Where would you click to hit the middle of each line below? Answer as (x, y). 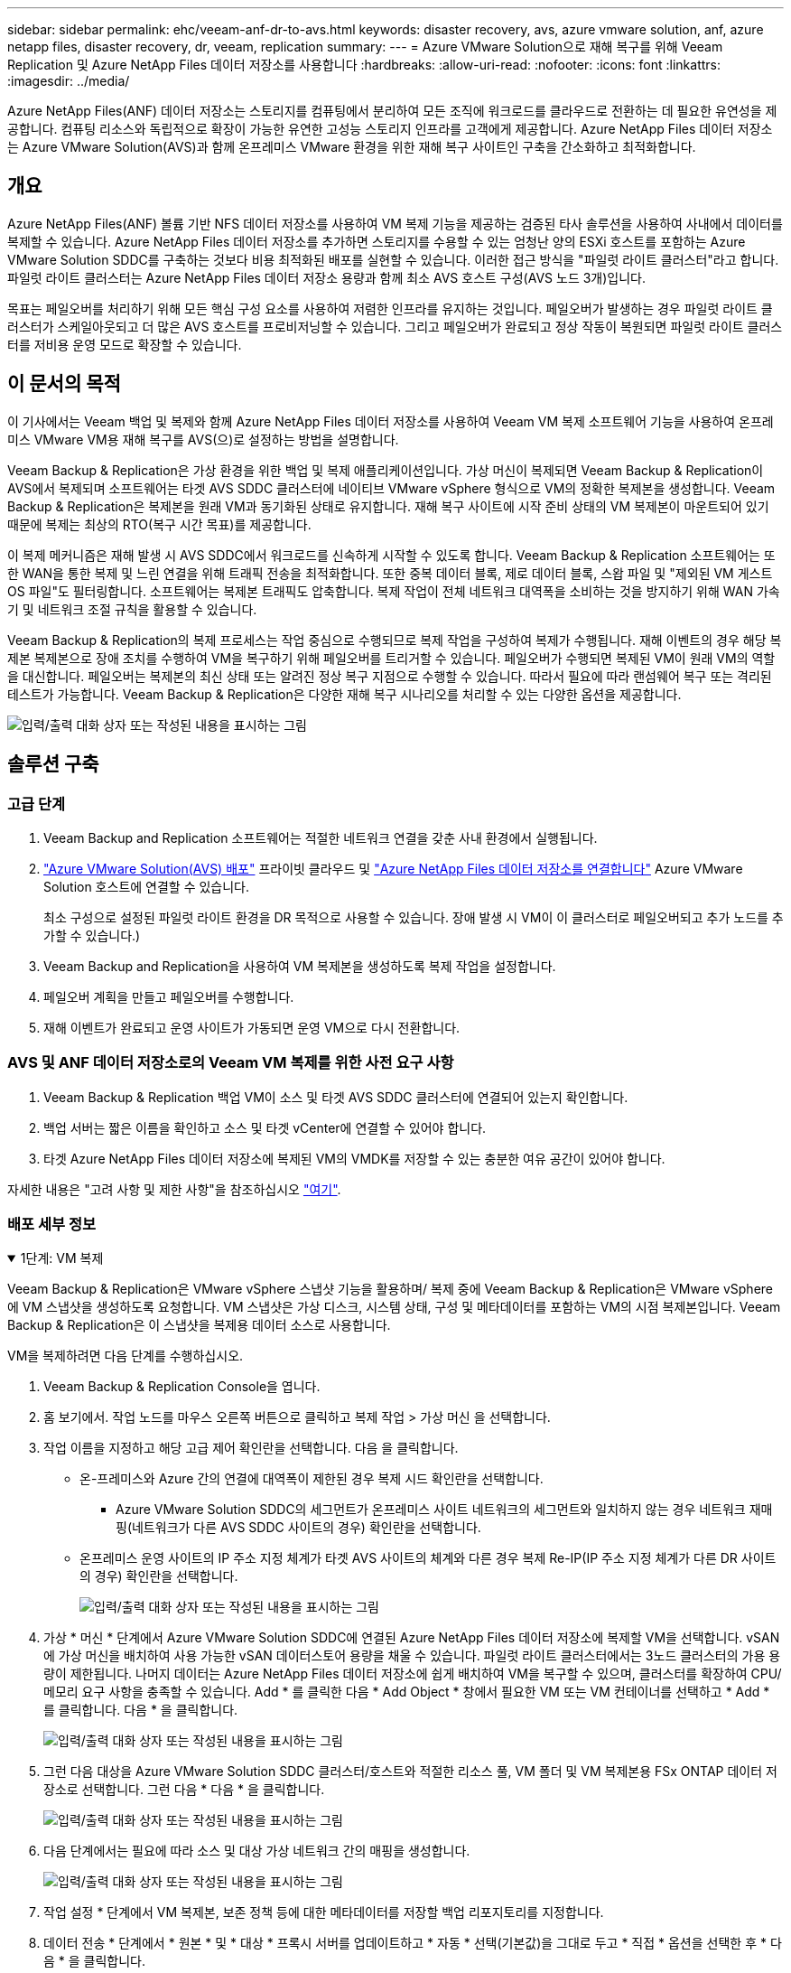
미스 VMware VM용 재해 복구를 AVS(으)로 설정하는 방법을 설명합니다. (203, 439)
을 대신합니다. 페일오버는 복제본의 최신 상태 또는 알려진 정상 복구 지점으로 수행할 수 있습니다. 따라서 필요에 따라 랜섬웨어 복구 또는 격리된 (390, 676)
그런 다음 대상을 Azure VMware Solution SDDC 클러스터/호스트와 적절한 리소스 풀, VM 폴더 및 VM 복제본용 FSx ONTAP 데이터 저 (410, 1772)
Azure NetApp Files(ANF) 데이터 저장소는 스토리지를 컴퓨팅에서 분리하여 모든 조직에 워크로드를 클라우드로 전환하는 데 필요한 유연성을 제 (392, 111)
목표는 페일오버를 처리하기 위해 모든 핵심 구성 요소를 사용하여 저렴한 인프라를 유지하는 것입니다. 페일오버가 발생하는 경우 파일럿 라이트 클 (390, 308)
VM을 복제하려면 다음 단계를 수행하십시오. (126, 1356)
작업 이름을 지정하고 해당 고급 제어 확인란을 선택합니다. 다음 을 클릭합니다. (251, 1448)
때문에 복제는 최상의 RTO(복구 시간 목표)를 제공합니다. (159, 524)
